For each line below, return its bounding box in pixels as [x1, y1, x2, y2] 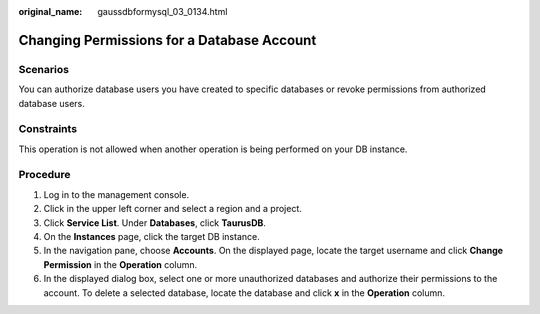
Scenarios [18, 62, 70, 76]
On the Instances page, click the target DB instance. [43, 231, 260, 242]
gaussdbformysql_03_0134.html [97, 6, 228, 17]
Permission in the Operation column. [43, 258, 198, 270]
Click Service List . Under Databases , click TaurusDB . [43, 216, 267, 229]
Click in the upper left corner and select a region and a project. [43, 203, 302, 215]
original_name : [18, 6, 83, 17]
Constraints [18, 122, 78, 136]
